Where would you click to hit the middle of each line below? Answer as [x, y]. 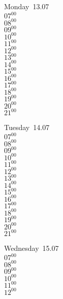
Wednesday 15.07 [31, 248]
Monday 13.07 [27, 6]
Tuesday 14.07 [27, 127]
